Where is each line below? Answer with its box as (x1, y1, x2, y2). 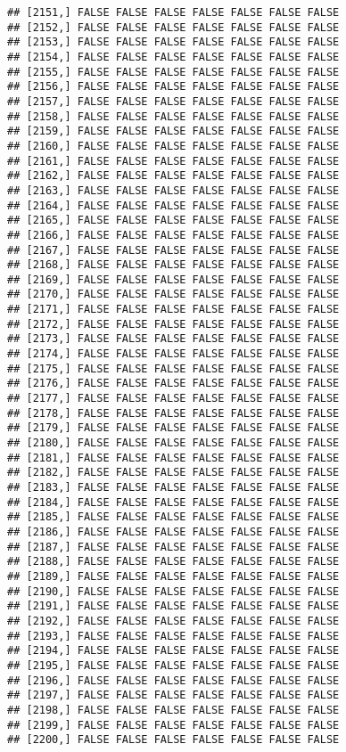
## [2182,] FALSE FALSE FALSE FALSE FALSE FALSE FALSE (7, 466, 340, 479)
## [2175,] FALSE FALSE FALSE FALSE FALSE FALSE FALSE (7, 362, 340, 375)
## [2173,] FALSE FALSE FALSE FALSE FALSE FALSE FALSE (7, 332, 340, 346)
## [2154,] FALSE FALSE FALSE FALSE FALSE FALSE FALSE (7, 50, 340, 63)
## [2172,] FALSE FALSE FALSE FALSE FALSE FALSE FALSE (7, 317, 340, 331)
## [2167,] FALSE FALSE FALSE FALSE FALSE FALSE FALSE (7, 243, 340, 257)
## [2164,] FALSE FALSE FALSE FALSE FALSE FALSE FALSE (7, 199, 340, 212)
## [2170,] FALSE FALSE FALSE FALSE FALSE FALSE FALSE (7, 288, 340, 301)
